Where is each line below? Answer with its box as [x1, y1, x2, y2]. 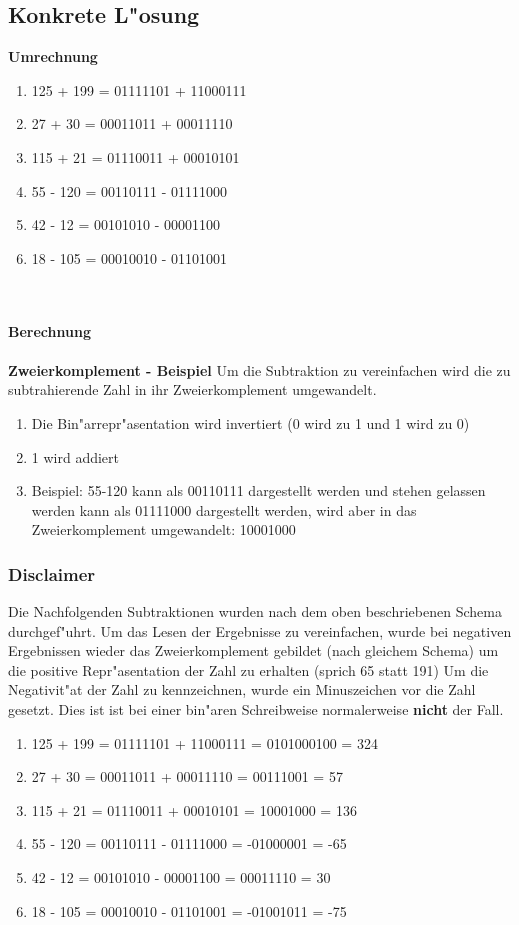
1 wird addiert [31, 446, 120, 467]
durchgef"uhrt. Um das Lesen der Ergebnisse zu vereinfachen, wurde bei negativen [8, 620, 512, 641]
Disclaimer [8, 561, 96, 586]
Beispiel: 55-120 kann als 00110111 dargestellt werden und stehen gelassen [31, 480, 486, 501]
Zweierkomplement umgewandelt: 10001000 [31, 519, 296, 540]
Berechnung [8, 320, 91, 341]
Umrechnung [8, 46, 98, 67]
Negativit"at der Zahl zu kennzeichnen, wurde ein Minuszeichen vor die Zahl [8, 679, 476, 700]
